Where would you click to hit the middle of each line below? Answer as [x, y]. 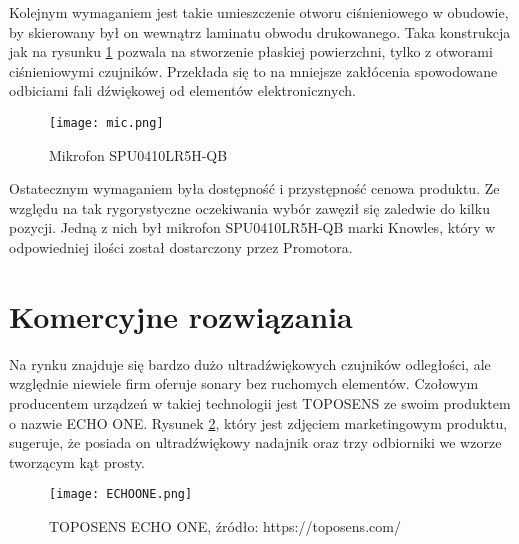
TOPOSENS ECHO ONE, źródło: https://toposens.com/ [225, 525]
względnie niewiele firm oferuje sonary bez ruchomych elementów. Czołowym [244, 383]
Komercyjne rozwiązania [181, 315]
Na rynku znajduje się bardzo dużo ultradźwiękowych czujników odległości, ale [250, 363]
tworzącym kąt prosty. [77, 461]
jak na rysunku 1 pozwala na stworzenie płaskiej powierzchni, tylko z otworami [251, 51]
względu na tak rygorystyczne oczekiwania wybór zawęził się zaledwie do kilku [249, 207]
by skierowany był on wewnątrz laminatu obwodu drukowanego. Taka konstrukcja [260, 31]
